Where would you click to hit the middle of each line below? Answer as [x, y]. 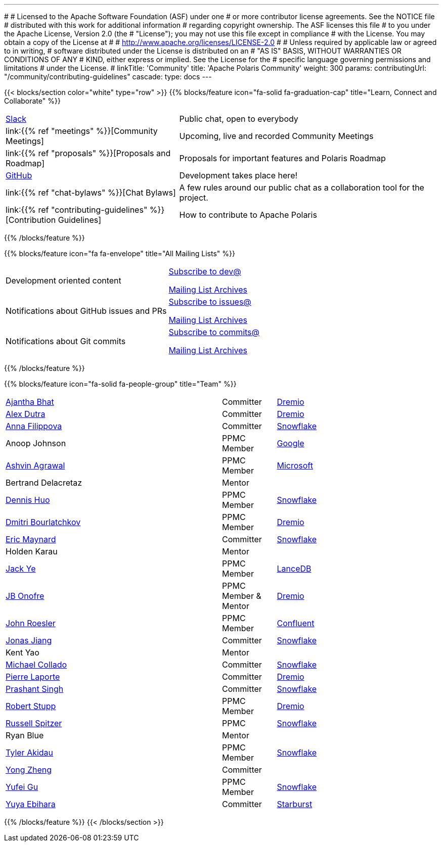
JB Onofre [25, 596]
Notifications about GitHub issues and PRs [86, 311]
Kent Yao [23, 652]
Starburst [295, 804]
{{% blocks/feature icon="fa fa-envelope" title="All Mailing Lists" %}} [120, 253]
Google [291, 443]
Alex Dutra [26, 414]
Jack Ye [21, 569]
